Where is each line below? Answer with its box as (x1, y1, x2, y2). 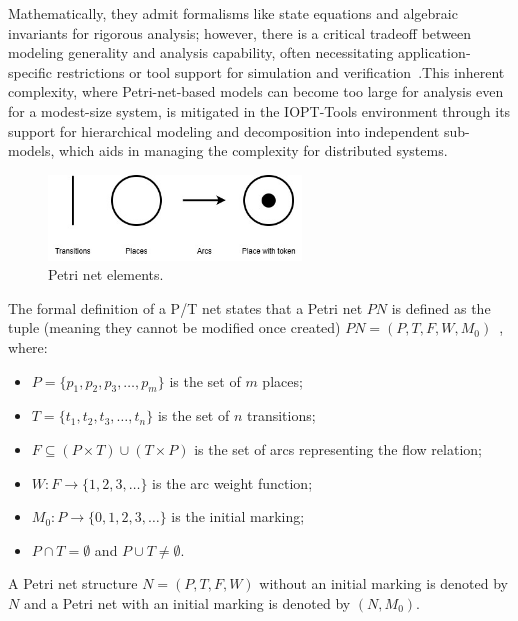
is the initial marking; (171, 506, 305, 527)
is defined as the (391, 297, 491, 318)
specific (8, 61, 53, 82)
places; (262, 370, 303, 391)
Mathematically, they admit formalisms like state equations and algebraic (8, 3, 458, 23)
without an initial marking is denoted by (259, 573, 508, 594)
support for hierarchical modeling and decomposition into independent (8, 120, 440, 141)
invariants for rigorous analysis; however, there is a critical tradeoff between (8, 22, 472, 43)
